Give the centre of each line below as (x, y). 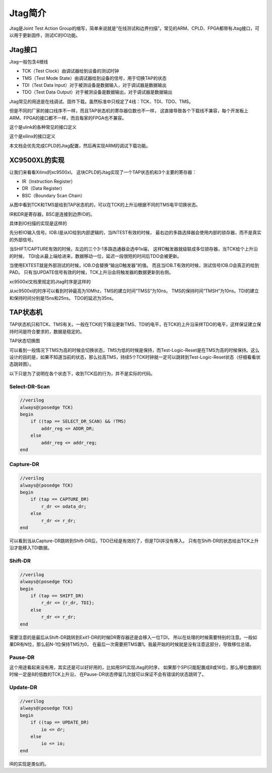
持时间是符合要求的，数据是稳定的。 (47, 331)
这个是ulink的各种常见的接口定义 (43, 127)
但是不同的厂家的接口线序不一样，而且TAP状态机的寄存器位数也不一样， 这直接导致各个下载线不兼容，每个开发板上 (129, 111)
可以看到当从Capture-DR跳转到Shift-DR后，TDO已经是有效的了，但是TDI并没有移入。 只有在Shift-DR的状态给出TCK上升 (134, 541)
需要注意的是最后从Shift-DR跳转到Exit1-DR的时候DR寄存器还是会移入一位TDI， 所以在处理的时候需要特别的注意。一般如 (133, 637)
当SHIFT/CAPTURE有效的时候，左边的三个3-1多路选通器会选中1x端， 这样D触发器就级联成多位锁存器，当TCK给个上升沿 (133, 249)
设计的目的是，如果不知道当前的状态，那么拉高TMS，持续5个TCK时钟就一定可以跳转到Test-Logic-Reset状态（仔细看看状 (135, 357)
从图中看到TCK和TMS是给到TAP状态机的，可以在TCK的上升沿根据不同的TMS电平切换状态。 (105, 205)
